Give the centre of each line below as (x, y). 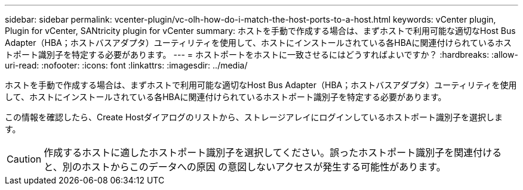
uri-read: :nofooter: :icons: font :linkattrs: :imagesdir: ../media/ (126, 65)
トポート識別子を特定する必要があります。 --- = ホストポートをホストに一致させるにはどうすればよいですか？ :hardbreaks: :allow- (261, 54)
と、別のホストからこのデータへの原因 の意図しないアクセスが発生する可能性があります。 (245, 167)
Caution (24, 159)
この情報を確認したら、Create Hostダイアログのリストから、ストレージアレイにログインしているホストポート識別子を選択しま (254, 117)
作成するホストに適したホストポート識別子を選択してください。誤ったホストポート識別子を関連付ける (273, 152)
